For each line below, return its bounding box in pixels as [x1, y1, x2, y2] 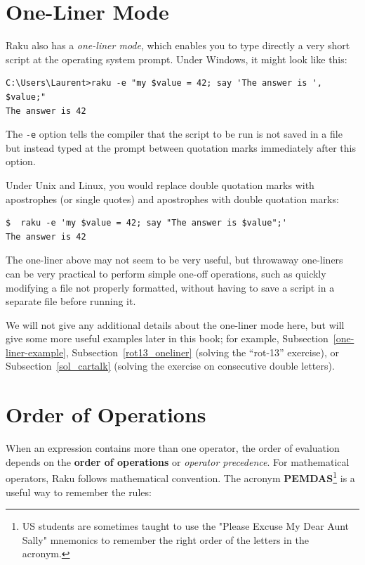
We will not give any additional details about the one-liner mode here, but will [6, 317, 345, 332]
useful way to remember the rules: [6, 484, 152, 499]
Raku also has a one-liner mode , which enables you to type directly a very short [6, 38, 350, 53]
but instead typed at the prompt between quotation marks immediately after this [6, 140, 356, 155]
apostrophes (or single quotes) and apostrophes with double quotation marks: [6, 191, 339, 206]
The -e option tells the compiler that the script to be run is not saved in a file [6, 126, 343, 141]
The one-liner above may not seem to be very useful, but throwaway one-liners [6, 252, 343, 267]
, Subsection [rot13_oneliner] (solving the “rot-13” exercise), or [66, 344, 339, 359]
